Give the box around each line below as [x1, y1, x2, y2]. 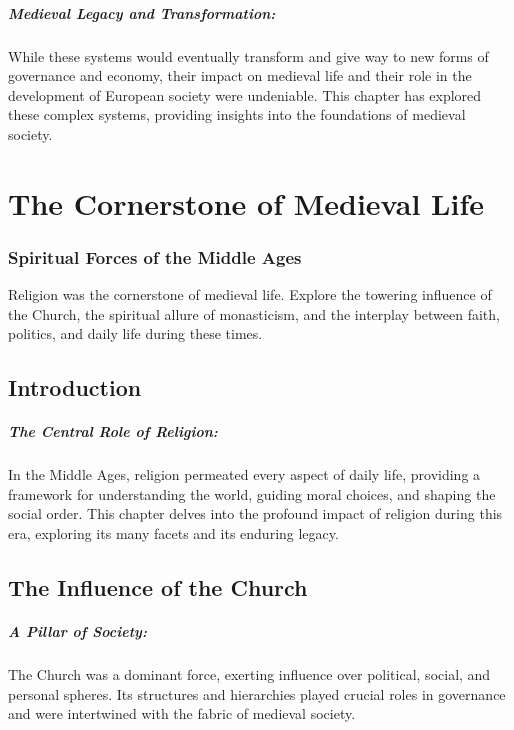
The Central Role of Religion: [8, 421, 218, 442]
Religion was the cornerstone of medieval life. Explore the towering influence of [8, 284, 492, 305]
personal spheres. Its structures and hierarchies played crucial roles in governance [8, 683, 506, 704]
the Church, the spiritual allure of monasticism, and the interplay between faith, [8, 303, 500, 324]
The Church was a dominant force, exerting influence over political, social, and [8, 663, 491, 684]
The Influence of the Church [8, 572, 308, 603]
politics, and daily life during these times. [8, 323, 263, 344]
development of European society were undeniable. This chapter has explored [8, 84, 482, 105]
